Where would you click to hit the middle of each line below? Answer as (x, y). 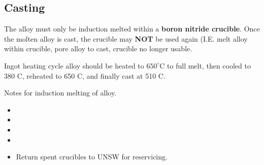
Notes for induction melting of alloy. (60, 93)
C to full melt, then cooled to (205, 65)
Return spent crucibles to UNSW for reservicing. (92, 157)
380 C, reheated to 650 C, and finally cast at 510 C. (85, 75)
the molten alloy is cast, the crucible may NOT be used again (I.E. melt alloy (126, 38)
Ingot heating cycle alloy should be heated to (74, 65)
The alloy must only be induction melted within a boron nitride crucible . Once (132, 29)
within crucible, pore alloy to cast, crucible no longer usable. (98, 48)
